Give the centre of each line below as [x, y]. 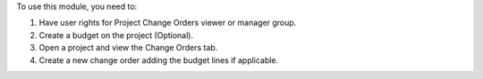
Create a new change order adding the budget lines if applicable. [159, 60]
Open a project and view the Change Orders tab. [128, 48]
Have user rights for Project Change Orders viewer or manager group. [168, 23]
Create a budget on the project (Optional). [116, 35]
